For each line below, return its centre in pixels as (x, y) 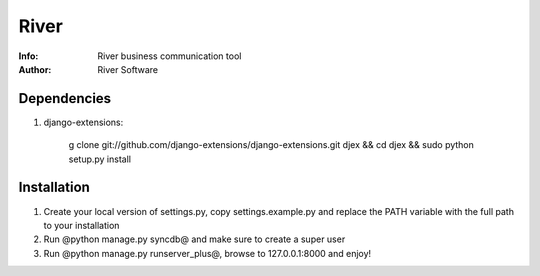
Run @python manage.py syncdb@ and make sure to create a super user (194, 239)
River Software (128, 69)
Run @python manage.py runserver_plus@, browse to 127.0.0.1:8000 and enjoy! (207, 253)
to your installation (81, 225)
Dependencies (65, 98)
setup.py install (100, 159)
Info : (28, 56)
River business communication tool (169, 56)
